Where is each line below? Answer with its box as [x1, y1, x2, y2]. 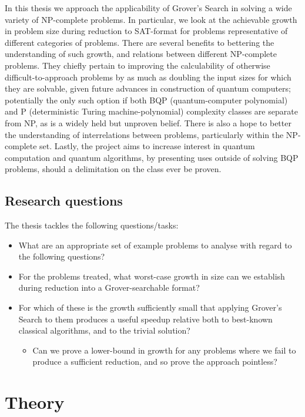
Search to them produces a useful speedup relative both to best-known [18, 312, 273, 325]
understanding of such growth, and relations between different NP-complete [5, 48, 277, 60]
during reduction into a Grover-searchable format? [18, 281, 200, 294]
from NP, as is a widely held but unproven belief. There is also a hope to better [5, 116, 291, 129]
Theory [5, 390, 65, 414]
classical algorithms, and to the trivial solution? [18, 324, 190, 337]
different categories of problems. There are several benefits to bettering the [5, 36, 274, 48]
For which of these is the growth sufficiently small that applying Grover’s [18, 301, 282, 314]
